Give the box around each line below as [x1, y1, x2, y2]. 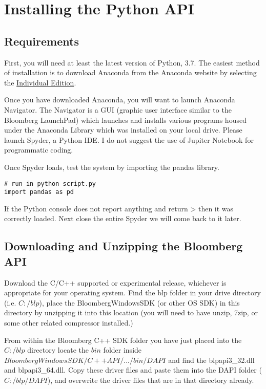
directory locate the [27, 344, 89, 355]
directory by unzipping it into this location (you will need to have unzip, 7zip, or [4, 307, 258, 318]
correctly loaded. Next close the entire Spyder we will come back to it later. [4, 213, 241, 224]
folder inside [103, 344, 142, 355]
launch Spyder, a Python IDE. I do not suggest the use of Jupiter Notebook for [4, 134, 254, 145]
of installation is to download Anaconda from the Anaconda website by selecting [4, 67, 257, 78]
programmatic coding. [4, 144, 73, 155]
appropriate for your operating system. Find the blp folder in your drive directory [4, 287, 261, 298]
